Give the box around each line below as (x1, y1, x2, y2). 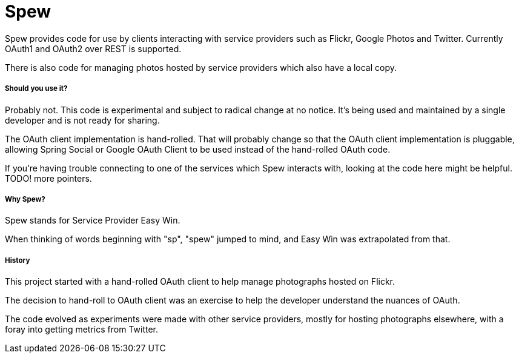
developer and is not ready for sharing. (5, 114, 160, 125)
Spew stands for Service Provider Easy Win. (5, 215, 180, 226)
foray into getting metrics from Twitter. (5, 324, 158, 335)
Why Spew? (5, 194, 45, 204)
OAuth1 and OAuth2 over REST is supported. (5, 43, 182, 54)
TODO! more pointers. (5, 173, 92, 184)
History (5, 256, 30, 265)
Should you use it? (5, 84, 68, 93)
